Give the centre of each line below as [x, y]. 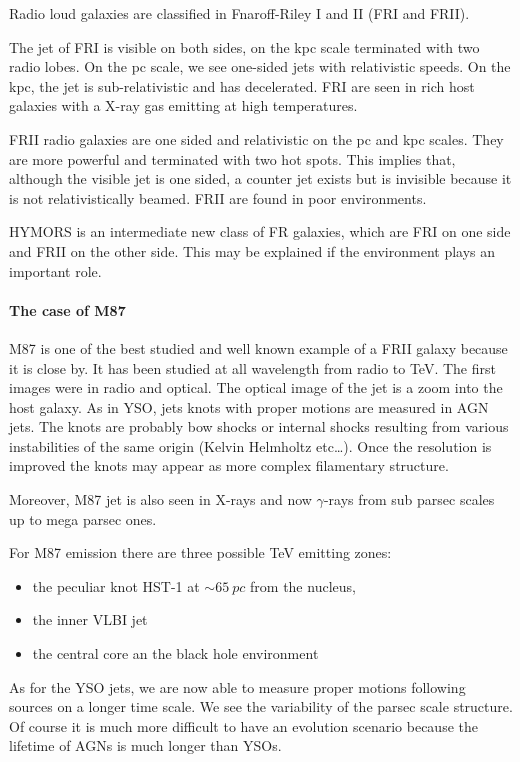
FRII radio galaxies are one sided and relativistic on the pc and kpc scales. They [256, 138]
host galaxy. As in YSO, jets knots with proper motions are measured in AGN [249, 406]
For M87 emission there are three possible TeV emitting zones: [200, 552]
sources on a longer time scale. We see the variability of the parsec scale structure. [261, 706]
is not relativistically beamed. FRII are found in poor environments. [218, 197]
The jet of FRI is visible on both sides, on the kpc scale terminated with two [244, 46]
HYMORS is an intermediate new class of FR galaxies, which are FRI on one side [260, 231]
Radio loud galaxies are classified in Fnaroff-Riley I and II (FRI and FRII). [239, 13]
